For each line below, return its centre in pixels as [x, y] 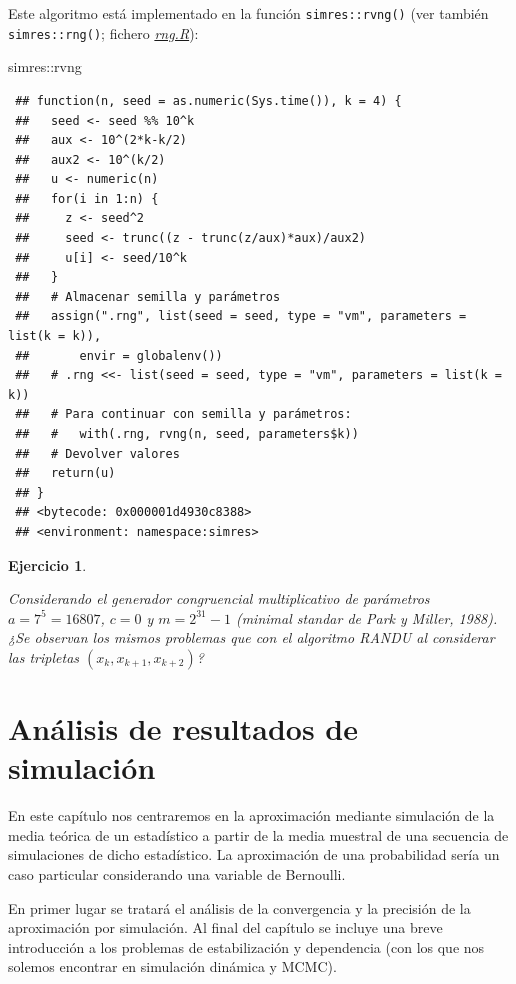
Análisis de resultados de [183, 728]
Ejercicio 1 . [47, 564]
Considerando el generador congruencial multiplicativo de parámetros [219, 598]
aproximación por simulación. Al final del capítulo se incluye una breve [225, 927]
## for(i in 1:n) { [87, 198]
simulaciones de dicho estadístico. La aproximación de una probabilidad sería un [254, 854]
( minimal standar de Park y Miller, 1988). [366, 617]
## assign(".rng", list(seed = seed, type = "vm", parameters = [241, 316]
